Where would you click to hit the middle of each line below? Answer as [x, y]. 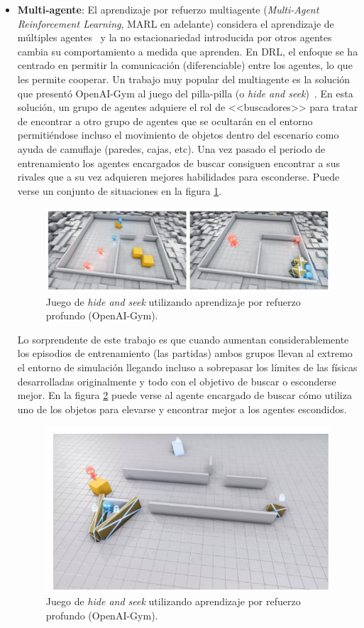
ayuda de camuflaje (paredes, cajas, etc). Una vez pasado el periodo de [171, 148]
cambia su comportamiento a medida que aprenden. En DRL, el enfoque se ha [188, 51]
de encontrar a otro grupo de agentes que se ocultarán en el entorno [165, 121]
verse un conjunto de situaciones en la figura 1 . [120, 190]
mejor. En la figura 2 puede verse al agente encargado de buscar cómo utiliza [184, 395]
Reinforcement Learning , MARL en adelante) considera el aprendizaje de [176, 23]
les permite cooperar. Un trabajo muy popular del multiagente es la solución [184, 79]
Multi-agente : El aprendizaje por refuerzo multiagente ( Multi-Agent [168, 9]
